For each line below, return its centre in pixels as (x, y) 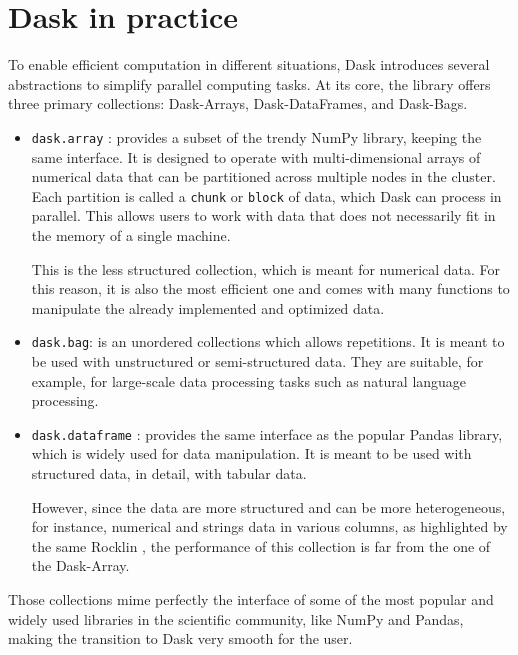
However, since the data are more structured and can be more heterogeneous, (268, 506)
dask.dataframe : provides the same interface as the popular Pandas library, (267, 433)
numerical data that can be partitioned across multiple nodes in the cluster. (263, 176)
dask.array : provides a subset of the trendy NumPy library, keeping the (256, 136)
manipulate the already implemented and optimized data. (208, 307)
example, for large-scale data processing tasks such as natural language (249, 380)
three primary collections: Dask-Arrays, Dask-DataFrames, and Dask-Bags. (238, 103)
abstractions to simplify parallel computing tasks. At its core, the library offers (249, 83)
